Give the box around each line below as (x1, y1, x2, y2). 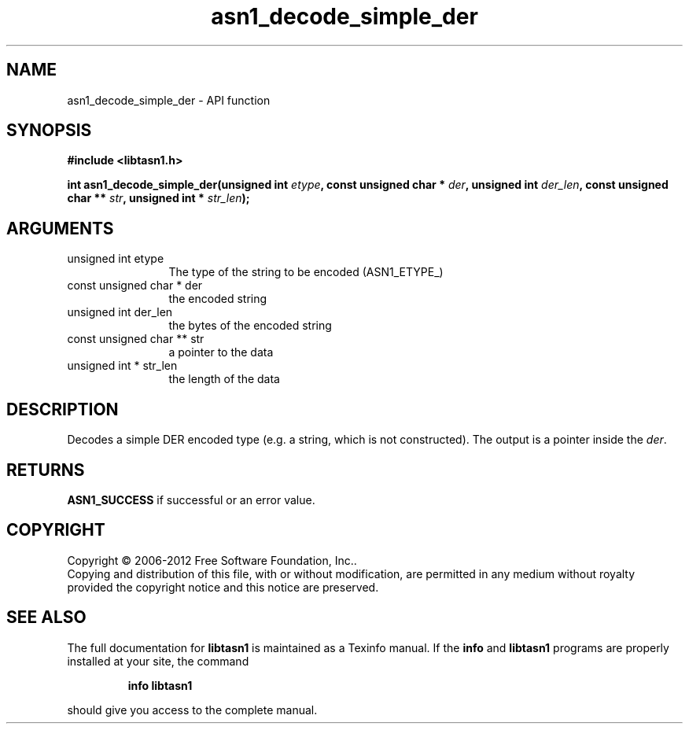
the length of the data (168, 372, 280, 386)
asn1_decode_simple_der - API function (67, 93, 271, 107)
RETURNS (6, 459, 85, 480)
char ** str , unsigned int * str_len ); (67, 191, 250, 205)
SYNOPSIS (6, 120, 92, 141)
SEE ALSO (6, 607, 87, 628)
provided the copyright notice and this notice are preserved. (67, 580, 379, 594)
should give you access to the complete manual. (67, 702, 318, 717)
